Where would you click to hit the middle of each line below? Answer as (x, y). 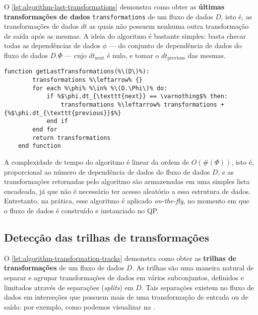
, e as (226, 171)
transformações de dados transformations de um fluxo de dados (109, 16)
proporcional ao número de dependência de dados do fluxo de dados (107, 171)
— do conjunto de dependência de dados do (175, 45)
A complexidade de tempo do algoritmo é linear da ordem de (97, 162)
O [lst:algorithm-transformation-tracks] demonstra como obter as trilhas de (120, 258)
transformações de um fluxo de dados (64, 268)
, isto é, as (236, 16)
